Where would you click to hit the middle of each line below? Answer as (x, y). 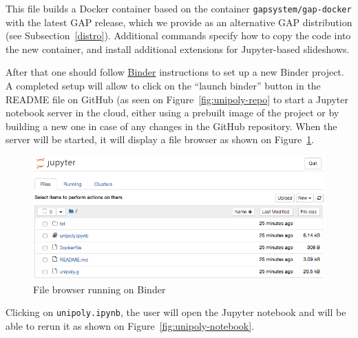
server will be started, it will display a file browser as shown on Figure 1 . (160, 139)
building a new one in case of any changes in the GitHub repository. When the (171, 126)
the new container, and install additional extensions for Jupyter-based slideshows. (178, 49)
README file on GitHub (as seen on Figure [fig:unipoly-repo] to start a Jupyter (177, 99)
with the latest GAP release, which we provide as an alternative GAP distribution (179, 22)
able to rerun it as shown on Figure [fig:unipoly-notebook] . (130, 325)
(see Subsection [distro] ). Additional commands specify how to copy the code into (178, 35)
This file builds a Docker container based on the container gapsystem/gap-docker (179, 8)
